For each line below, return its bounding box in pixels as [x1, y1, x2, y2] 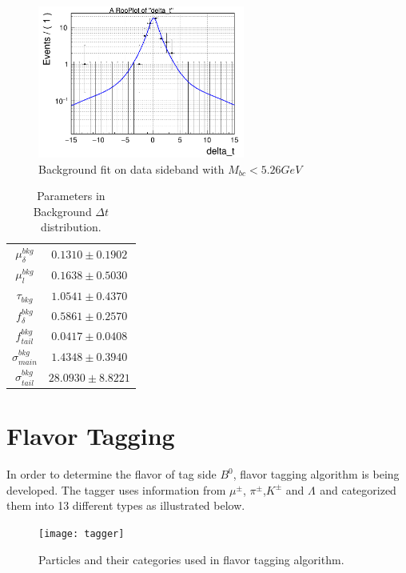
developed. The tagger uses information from [6, 481, 226, 498]
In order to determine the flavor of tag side [6, 466, 217, 483]
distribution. [41, 218, 101, 235]
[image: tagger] [38, 528, 125, 539]
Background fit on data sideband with [38, 160, 225, 177]
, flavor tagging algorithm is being [233, 466, 400, 483]
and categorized [320, 481, 396, 498]
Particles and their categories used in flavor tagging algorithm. [38, 551, 344, 567]
